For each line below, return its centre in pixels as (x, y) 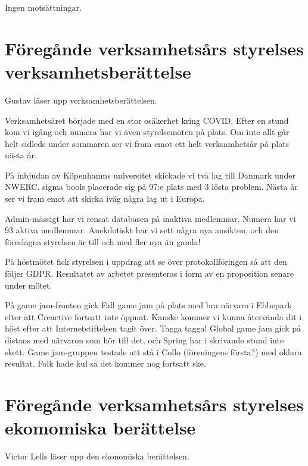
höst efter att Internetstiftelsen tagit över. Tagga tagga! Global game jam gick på (153, 328)
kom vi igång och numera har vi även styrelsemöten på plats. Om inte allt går (147, 132)
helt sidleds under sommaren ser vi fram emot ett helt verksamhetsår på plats (147, 143)
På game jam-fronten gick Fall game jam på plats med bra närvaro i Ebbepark (148, 305)
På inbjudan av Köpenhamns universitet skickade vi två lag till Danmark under (150, 175)
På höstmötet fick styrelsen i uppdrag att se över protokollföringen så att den (146, 262)
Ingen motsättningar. (43, 7)
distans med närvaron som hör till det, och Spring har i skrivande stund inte (144, 340)
